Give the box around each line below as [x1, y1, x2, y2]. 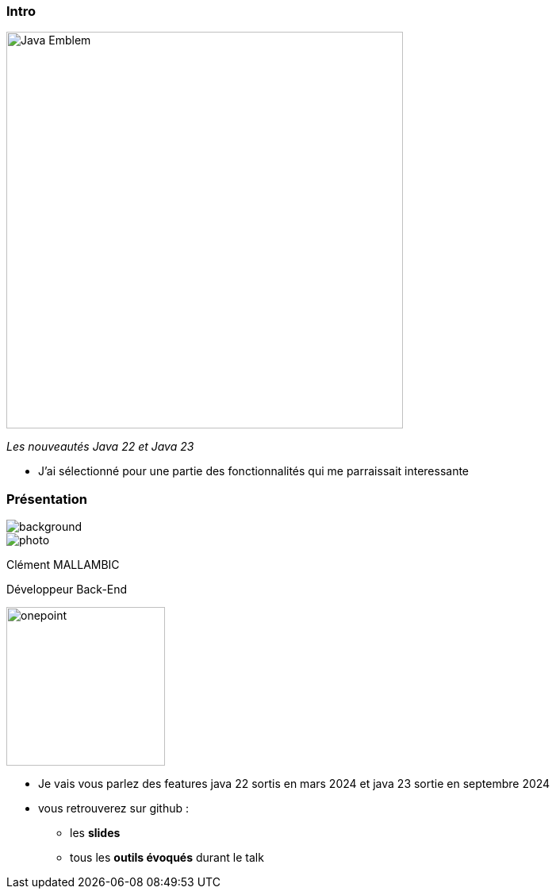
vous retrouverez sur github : [38, 801, 190, 816]
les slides [70, 826, 121, 840]
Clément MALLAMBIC [6, 558, 120, 572]
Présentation [6, 490, 87, 507]
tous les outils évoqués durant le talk [70, 851, 264, 865]
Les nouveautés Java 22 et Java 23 [6, 440, 194, 454]
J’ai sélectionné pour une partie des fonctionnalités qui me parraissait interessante [38, 464, 470, 478]
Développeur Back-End [6, 582, 128, 597]
